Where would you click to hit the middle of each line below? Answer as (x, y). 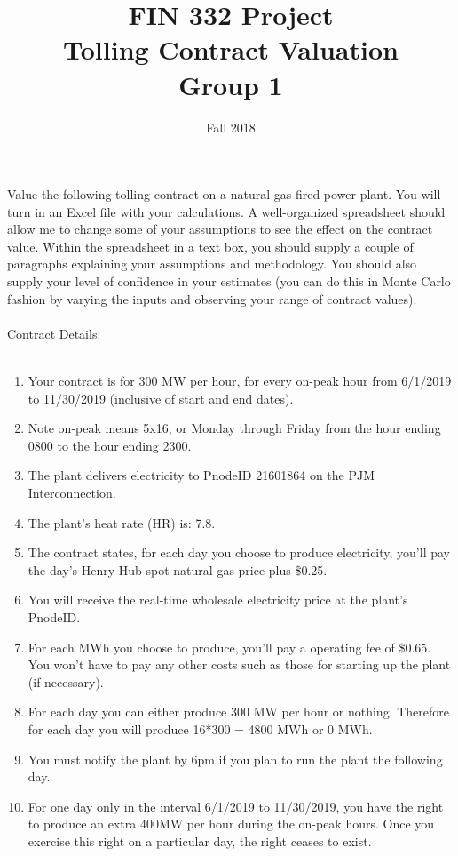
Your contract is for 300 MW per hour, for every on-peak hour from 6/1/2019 (240, 381)
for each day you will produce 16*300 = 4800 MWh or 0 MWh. (200, 728)
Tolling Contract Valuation (231, 49)
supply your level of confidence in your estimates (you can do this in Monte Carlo (229, 281)
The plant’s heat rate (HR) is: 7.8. (122, 522)
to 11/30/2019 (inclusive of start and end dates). (161, 398)
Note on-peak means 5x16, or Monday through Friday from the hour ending (234, 428)
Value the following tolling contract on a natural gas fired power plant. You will (224, 194)
